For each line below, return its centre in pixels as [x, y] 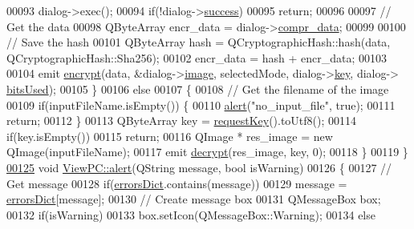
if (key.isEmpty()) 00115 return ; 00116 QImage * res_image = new [170, 136]
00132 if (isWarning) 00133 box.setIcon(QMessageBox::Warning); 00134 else [191, 214]
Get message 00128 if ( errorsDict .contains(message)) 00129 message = [177, 183]
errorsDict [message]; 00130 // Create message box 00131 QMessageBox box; [194, 199]
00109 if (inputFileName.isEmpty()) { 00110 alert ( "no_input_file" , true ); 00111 [201, 104]
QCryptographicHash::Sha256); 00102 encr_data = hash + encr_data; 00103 [197, 57]
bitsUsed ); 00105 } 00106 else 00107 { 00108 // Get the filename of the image [198, 88]
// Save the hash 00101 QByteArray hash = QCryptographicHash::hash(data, [199, 42]
